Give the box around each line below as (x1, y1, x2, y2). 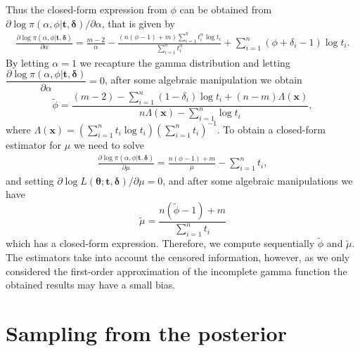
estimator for (6, 137, 62, 152)
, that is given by (101, 15, 175, 30)
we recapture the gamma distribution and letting (79, 55, 290, 69)
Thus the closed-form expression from (6, 2, 167, 16)
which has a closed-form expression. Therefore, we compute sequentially (6, 236, 315, 251)
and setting (6, 173, 54, 187)
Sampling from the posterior (6, 318, 287, 347)
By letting (6, 55, 49, 69)
